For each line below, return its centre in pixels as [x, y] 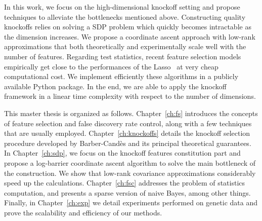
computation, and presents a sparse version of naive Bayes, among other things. [127, 192]
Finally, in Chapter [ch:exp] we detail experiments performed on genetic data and [131, 202]
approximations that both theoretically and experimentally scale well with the [125, 46]
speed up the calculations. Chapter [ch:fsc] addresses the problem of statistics [125, 183]
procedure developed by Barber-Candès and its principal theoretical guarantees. [128, 143]
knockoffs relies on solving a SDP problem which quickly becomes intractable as [128, 27]
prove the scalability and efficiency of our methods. [83, 212]
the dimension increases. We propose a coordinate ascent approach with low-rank [130, 36]
